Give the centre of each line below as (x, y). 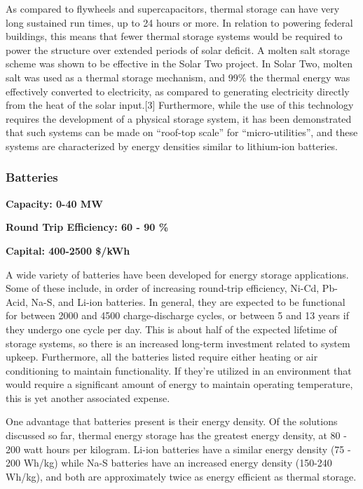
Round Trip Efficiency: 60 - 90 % (87, 227)
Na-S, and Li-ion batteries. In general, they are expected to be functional (188, 301)
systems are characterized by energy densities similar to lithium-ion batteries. (172, 146)
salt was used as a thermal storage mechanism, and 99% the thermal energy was (178, 77)
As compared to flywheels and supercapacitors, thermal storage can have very (173, 8)
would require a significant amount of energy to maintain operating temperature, (179, 384)
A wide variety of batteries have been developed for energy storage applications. (177, 274)
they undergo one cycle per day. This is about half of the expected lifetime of (171, 329)
